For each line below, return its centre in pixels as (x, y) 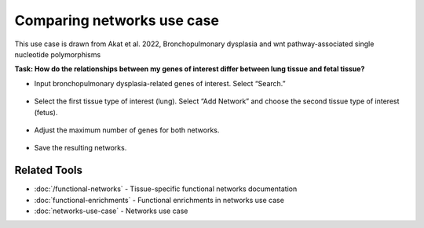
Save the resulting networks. (80, 148)
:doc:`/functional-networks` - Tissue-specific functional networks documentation (166, 189)
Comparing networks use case (117, 20)
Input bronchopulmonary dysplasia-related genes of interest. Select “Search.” (160, 83)
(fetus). (46, 112)
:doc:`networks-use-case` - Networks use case (111, 211)
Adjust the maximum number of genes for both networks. (127, 130)
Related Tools (48, 170)
